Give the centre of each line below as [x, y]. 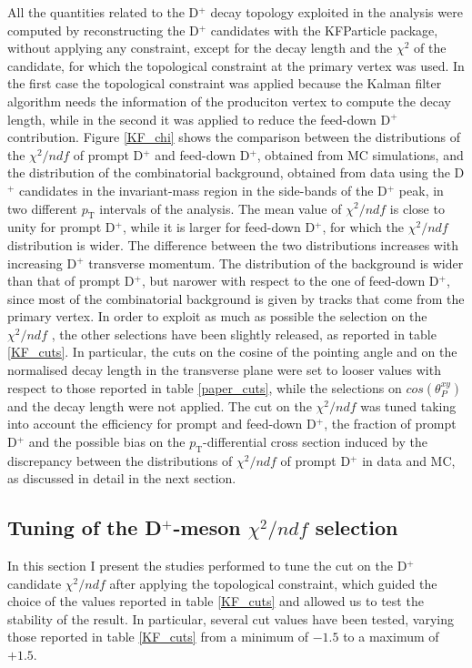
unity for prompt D [61, 227]
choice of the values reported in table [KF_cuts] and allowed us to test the [216, 601]
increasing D [42, 263]
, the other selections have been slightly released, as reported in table [244, 334]
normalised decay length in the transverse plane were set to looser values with [224, 370]
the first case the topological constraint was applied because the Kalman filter [225, 83]
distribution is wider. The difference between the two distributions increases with [233, 244]
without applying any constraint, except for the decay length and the [200, 48]
